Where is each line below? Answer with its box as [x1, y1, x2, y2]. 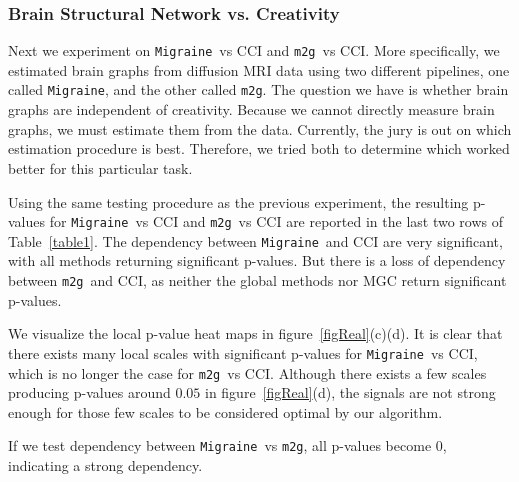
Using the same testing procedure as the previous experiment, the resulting [8, 191, 469, 212]
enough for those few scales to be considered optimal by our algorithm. [8, 401, 443, 422]
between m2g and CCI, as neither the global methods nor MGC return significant [8, 270, 507, 290]
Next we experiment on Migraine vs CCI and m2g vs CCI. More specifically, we [8, 40, 500, 61]
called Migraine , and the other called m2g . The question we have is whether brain [8, 79, 509, 100]
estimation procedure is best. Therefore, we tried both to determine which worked [8, 138, 510, 159]
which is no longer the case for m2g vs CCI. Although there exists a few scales [8, 362, 487, 383]
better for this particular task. [8, 157, 193, 178]
